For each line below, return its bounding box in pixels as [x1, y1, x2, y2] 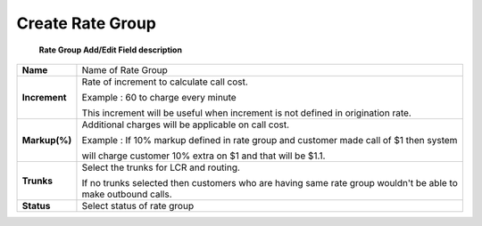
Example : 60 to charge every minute [81, 91, 237, 103]
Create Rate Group [16, 13, 156, 33]
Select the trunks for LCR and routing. [81, 161, 241, 174]
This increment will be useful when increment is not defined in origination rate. [81, 107, 412, 119]
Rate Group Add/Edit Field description [38, 44, 183, 55]
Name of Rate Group [81, 63, 169, 76]
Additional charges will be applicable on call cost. [81, 118, 290, 131]
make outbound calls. [81, 188, 173, 200]
